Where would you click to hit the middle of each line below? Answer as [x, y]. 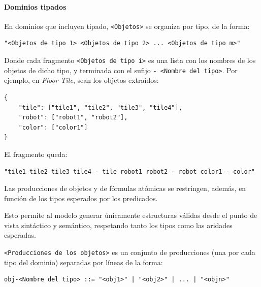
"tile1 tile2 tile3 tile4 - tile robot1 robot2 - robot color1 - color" [129, 171]
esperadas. [20, 235]
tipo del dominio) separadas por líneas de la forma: [84, 262]
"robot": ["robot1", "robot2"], [73, 118]
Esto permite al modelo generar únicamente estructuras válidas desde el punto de [131, 215]
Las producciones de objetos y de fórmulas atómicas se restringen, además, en [125, 188]
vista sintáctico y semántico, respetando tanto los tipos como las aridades [118, 225]
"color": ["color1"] [53, 127]
